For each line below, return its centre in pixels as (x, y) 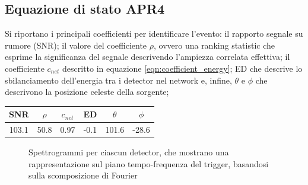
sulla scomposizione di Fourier (83, 175)
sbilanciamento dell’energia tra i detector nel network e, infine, (118, 80)
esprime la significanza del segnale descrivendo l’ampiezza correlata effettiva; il (147, 57)
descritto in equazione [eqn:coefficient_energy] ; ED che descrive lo (182, 68)
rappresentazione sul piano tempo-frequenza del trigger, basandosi (149, 163)
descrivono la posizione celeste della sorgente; (87, 92)
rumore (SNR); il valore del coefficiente (76, 45)
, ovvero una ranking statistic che (214, 45)
